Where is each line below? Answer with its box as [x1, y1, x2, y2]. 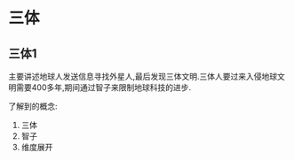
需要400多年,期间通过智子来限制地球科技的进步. [15, 82, 192, 93]
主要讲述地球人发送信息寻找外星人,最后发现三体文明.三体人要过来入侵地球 [8, 72, 278, 81]
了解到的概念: [8, 101, 59, 111]
